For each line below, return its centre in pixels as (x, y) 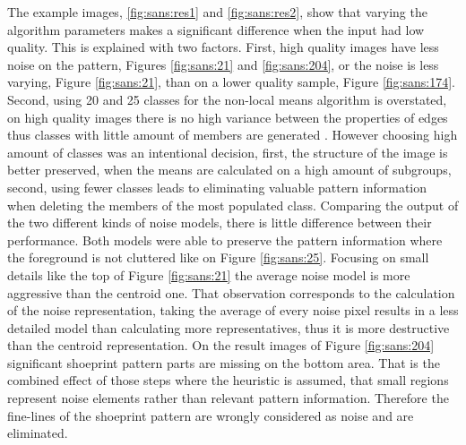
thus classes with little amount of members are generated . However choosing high (233, 135)
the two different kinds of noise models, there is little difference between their (220, 222)
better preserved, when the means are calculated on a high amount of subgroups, (229, 170)
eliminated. (38, 433)
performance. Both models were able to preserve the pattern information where (225, 240)
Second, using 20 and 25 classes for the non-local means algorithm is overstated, (227, 99)
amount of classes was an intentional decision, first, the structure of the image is (228, 152)
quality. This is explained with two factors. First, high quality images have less (223, 47)
